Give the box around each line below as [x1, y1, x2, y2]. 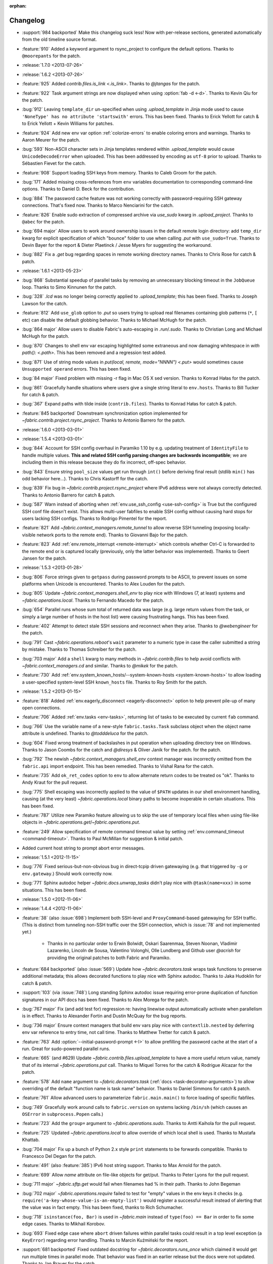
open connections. [22, 704, 61, 710]
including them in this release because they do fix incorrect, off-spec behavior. [22, 459, 187, 465]
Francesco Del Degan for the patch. [22, 1153, 97, 1159]
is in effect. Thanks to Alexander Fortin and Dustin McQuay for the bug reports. [22, 1013, 187, 1019]
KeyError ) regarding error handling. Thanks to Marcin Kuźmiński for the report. [22, 1237, 189, 1243]
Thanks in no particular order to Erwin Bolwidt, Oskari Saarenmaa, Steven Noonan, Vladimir [47, 940, 238, 946]
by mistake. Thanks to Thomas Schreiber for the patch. [22, 646, 137, 652]
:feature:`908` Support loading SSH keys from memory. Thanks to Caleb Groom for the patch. [22, 169, 217, 175]
